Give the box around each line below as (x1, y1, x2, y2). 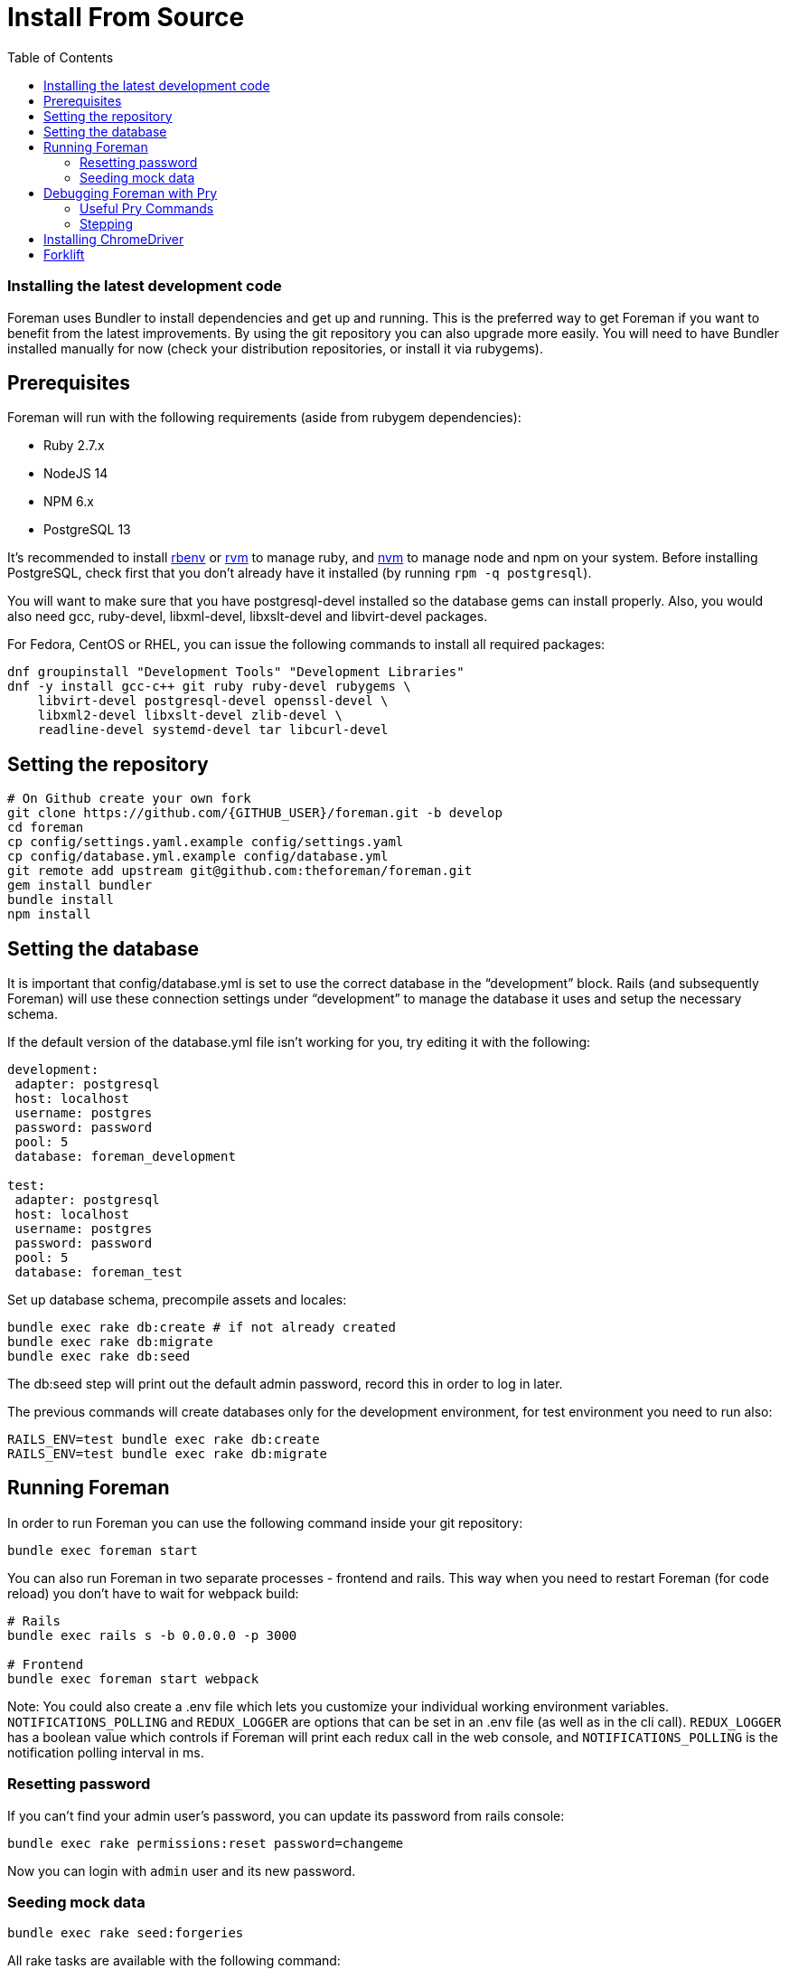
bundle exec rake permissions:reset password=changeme (7, 1835, 404, 1851)
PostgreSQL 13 (43, 522, 131, 538)
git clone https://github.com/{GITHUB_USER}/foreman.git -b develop (7, 805, 503, 821)
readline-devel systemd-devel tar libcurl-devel (37, 722, 389, 738)
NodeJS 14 (43, 466, 108, 482)
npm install (7, 907, 91, 922)
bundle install (7, 892, 115, 908)
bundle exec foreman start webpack (7, 1671, 259, 1686)
